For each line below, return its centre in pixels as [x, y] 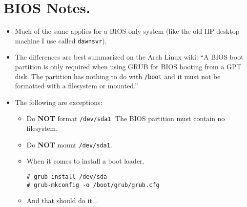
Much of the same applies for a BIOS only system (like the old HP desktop [127, 31]
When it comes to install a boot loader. [85, 161]
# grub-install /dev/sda [67, 176]
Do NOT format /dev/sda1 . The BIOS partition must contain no [126, 118]
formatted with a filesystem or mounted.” [76, 86]
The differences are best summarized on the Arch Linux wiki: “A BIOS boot [129, 57]
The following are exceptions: [59, 102]
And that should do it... [62, 200]
